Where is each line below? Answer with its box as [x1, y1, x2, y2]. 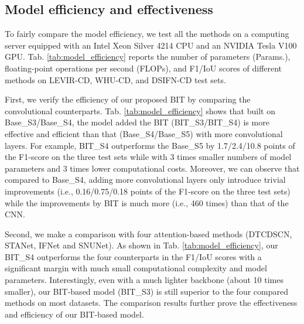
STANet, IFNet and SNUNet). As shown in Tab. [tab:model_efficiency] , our [5, 239, 278, 251]
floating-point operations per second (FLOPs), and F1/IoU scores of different [5, 62, 282, 74]
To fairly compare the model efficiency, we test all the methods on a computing [5, 28, 289, 40]
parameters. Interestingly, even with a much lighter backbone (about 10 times [5, 274, 283, 286]
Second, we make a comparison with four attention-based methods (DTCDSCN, [5, 227, 292, 240]
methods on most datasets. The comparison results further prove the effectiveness [5, 296, 298, 309]
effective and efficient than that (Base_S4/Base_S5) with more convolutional [5, 127, 283, 139]
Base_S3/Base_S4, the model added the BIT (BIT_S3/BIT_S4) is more [5, 116, 269, 128]
